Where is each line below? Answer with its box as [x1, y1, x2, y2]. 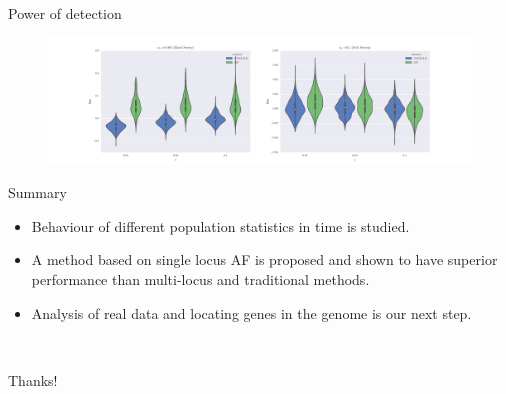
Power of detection [8, 3, 122, 23]
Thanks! [8, 369, 58, 390]
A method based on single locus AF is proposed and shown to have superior [31, 249, 498, 270]
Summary [8, 182, 67, 203]
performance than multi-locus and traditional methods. [31, 269, 370, 290]
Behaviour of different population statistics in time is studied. [31, 215, 410, 236]
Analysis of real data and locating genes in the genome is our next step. [31, 302, 472, 323]
